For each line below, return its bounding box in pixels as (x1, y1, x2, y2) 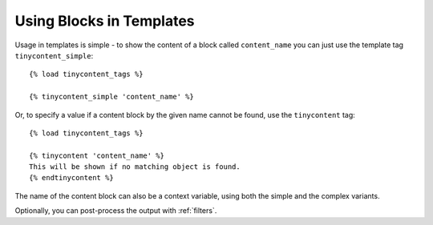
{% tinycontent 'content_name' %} (29, 151, 164, 160)
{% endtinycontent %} (29, 173, 114, 183)
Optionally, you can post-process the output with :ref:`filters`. (14, 206, 217, 215)
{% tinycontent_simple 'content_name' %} (29, 92, 194, 102)
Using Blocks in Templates (14, 12, 196, 30)
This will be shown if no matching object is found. (29, 163, 241, 171)
